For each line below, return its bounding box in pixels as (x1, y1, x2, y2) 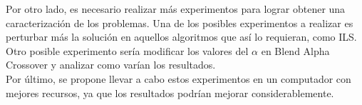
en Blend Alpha (261, 43, 330, 58)
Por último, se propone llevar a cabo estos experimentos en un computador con (6, 71, 351, 86)
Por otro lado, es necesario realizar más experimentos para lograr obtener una (6, 1, 346, 16)
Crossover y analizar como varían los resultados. (6, 57, 216, 72)
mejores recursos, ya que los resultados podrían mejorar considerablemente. (6, 85, 334, 100)
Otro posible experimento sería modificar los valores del (6, 43, 249, 58)
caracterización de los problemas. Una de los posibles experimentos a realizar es (6, 15, 353, 30)
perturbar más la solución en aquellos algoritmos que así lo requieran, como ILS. (6, 29, 357, 44)
